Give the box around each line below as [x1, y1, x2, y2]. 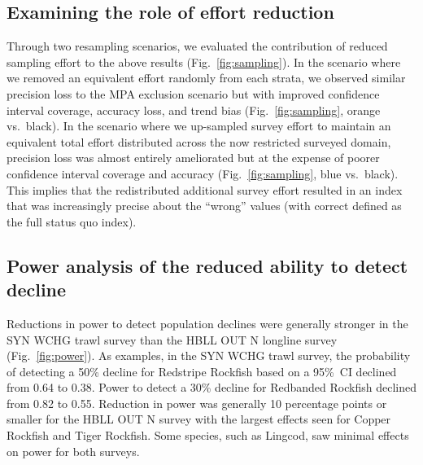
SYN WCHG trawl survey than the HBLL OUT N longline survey [7, 331, 338, 348]
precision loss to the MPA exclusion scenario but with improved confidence [7, 85, 380, 102]
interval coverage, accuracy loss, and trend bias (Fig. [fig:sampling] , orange [7, 101, 381, 118]
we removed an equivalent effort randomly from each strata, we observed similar [7, 69, 406, 86]
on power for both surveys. [7, 442, 140, 459]
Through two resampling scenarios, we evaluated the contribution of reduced [7, 37, 388, 55]
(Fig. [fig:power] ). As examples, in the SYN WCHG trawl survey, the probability [7, 347, 411, 364]
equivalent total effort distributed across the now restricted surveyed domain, [7, 133, 391, 150]
